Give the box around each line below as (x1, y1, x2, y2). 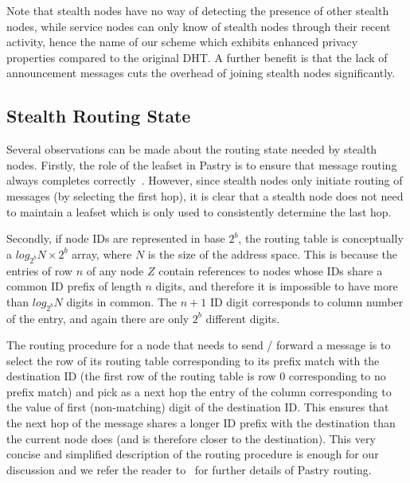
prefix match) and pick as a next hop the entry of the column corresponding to (6, 383, 392, 399)
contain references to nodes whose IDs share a (158, 262, 383, 279)
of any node (86, 262, 144, 279)
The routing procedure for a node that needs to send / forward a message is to (6, 337, 391, 353)
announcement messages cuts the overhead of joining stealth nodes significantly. (6, 64, 396, 81)
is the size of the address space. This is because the (147, 245, 398, 262)
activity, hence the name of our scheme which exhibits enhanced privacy (6, 33, 358, 50)
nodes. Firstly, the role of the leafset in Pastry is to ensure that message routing (6, 156, 397, 173)
